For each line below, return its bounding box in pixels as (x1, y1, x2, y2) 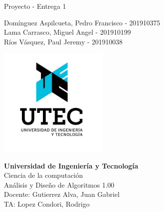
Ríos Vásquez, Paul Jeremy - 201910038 (4, 36, 123, 46)
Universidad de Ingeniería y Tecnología (4, 160, 139, 170)
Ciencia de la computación (4, 170, 83, 180)
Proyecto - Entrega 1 (4, 1, 66, 11)
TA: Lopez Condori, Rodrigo (4, 198, 90, 209)
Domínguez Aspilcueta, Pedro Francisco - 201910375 (4, 17, 161, 27)
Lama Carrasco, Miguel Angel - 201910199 (4, 27, 131, 37)
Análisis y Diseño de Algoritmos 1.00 (4, 179, 115, 190)
